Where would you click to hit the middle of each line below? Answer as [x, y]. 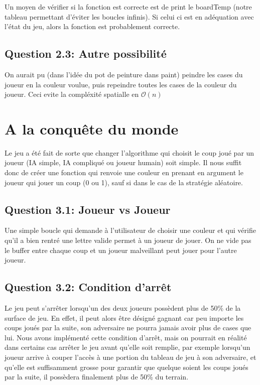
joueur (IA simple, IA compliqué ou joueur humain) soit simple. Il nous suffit [123, 162]
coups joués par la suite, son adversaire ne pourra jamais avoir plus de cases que [128, 328]
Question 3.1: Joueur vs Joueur [88, 209]
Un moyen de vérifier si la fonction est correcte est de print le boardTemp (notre [128, 7]
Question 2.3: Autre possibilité [86, 53]
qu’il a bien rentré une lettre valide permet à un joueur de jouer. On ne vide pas [128, 240]
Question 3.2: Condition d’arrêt [88, 287]
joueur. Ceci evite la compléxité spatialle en [72, 94]
